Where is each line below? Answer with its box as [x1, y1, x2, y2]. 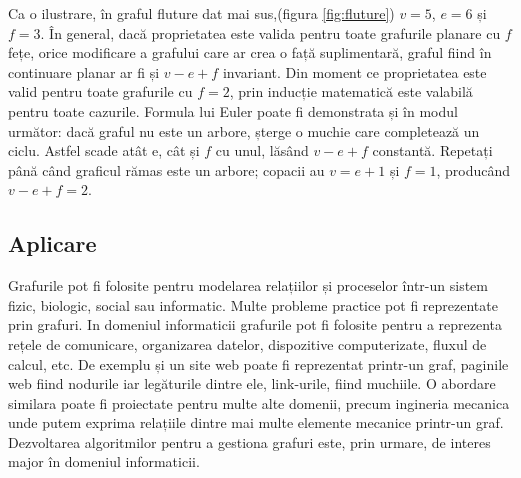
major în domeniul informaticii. [8, 451, 200, 472]
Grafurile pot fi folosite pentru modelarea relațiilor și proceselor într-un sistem [8, 275, 488, 296]
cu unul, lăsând [215, 140, 309, 161]
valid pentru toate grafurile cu [8, 81, 193, 102]
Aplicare [8, 228, 97, 259]
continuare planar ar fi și [8, 61, 160, 82]
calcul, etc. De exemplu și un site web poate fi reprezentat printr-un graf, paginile [8, 353, 509, 374]
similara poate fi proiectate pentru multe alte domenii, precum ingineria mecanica [8, 392, 510, 413]
